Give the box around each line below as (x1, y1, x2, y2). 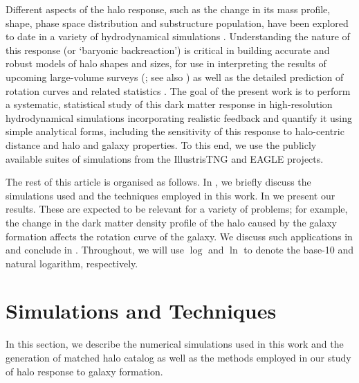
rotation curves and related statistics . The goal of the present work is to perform (6, 83, 351, 98)
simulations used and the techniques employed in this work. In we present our (6, 188, 335, 202)
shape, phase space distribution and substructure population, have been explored (6, 15, 349, 30)
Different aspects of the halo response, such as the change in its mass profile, (6, 2, 331, 16)
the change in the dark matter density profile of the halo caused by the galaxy (6, 215, 337, 229)
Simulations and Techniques (6, 296, 277, 325)
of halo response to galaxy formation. (6, 364, 163, 378)
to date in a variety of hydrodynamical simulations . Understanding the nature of (6, 29, 350, 44)
